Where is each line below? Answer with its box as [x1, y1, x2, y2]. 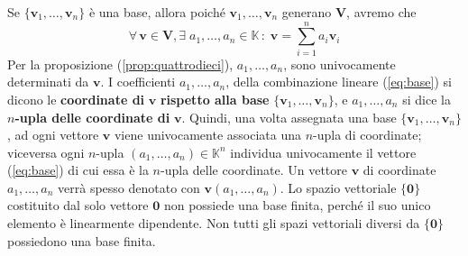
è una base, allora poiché [88, 3, 225, 21]
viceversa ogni [7, 142, 85, 161]
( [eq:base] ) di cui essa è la [7, 160, 149, 179]
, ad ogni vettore [7, 125, 99, 144]
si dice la [402, 89, 451, 108]
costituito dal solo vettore [7, 196, 149, 215]
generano [281, 3, 332, 21]
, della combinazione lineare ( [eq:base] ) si [225, 72, 452, 91]
